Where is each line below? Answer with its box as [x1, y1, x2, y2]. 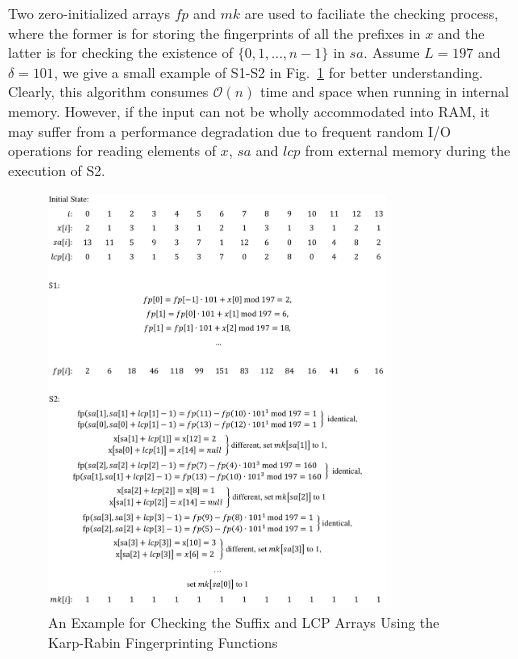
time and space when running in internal [260, 81, 509, 102]
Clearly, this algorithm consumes [8, 81, 209, 102]
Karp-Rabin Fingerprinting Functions [48, 631, 278, 652]
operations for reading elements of [8, 140, 216, 161]
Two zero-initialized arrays [8, 3, 170, 23]
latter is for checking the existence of [8, 42, 233, 63]
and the [437, 22, 485, 43]
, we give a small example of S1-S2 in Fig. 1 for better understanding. [53, 61, 483, 82]
